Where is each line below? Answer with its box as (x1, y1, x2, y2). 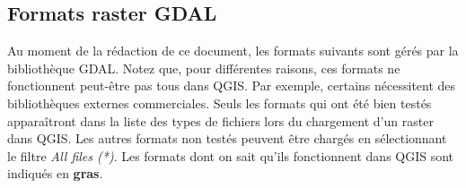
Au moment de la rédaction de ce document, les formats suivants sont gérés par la (7, 41, 459, 60)
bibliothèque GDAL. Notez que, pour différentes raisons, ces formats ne (7, 58, 400, 77)
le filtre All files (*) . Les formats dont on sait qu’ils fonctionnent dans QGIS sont (7, 146, 454, 165)
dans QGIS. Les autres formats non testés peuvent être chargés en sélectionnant (7, 129, 447, 148)
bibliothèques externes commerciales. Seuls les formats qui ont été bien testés (7, 93, 432, 112)
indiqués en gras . (7, 164, 103, 183)
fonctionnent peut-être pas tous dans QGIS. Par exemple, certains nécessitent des (7, 76, 456, 95)
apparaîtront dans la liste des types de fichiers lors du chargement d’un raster (7, 111, 434, 130)
